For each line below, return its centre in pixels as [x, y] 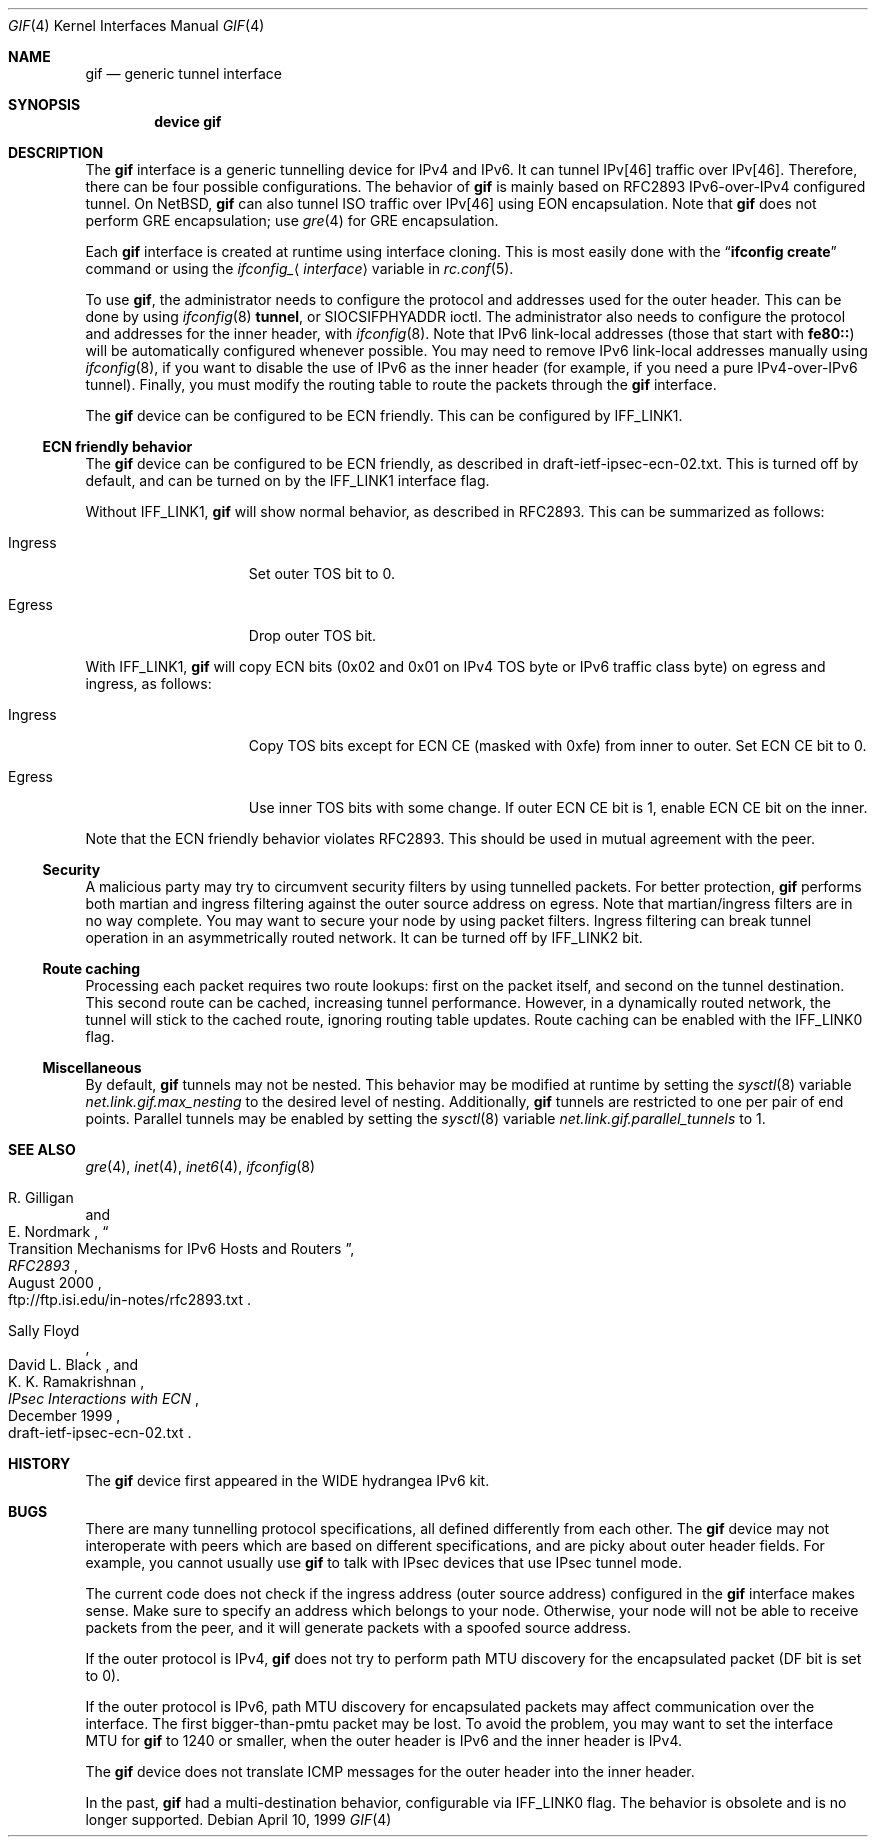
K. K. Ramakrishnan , [76, 1381]
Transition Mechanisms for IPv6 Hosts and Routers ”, [181, 1248]
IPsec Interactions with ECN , [104, 1398]
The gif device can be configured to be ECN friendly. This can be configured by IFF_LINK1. [384, 415]
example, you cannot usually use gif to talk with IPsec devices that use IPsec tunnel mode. [384, 1562]
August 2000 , [55, 1282]
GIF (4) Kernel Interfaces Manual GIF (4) [136, 25]
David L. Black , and [73, 1364]
